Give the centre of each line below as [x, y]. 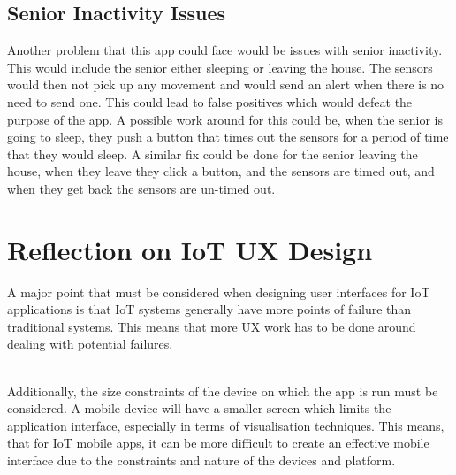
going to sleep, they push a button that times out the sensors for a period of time [228, 137]
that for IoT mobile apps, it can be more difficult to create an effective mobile [218, 443]
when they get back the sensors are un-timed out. [141, 188]
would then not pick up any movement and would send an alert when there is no [226, 84]
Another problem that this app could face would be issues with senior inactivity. [225, 50]
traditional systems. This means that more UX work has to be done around [212, 326]
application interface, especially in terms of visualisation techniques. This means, [226, 425]
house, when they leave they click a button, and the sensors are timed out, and [221, 171]
